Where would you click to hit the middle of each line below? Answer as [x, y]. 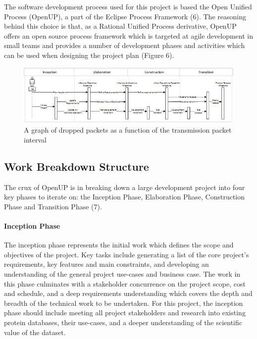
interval [35, 139]
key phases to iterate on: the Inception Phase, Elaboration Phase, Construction [125, 197]
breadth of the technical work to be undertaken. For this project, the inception [124, 303]
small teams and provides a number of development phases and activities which [125, 45]
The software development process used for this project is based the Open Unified [128, 6]
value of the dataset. [35, 332]
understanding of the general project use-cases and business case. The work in [122, 274]
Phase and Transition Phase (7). [53, 206]
